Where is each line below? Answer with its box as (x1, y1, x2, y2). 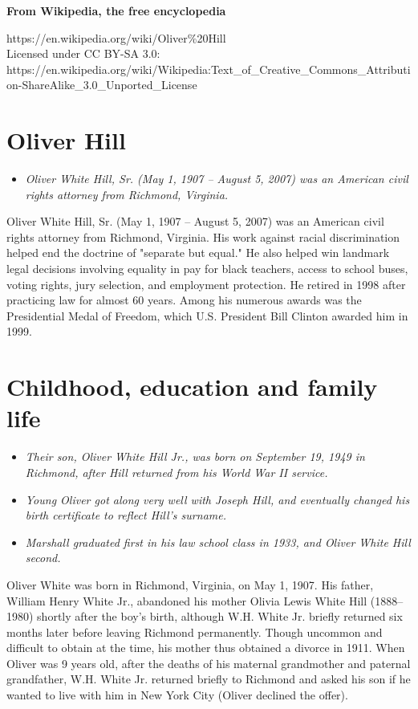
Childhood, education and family (6, 370, 378, 403)
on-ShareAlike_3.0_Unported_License (6, 76, 197, 93)
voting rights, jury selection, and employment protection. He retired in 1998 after (6, 275, 406, 292)
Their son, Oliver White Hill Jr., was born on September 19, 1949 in (25, 448, 365, 465)
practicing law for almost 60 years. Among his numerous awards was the (6, 291, 362, 308)
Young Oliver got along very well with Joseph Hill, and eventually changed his (25, 491, 410, 507)
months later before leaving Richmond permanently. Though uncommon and (6, 623, 383, 640)
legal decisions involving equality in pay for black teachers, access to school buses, (6, 260, 408, 277)
